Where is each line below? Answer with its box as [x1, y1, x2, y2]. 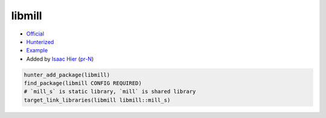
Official [26, 30, 45, 37]
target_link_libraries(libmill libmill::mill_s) [24, 96, 171, 104]
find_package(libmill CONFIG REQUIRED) [24, 80, 142, 87]
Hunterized [26, 38, 54, 45]
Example [26, 47, 48, 54]
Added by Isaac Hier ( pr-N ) [26, 55, 94, 63]
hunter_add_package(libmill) [24, 71, 110, 78]
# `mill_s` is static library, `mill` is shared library [24, 88, 196, 95]
